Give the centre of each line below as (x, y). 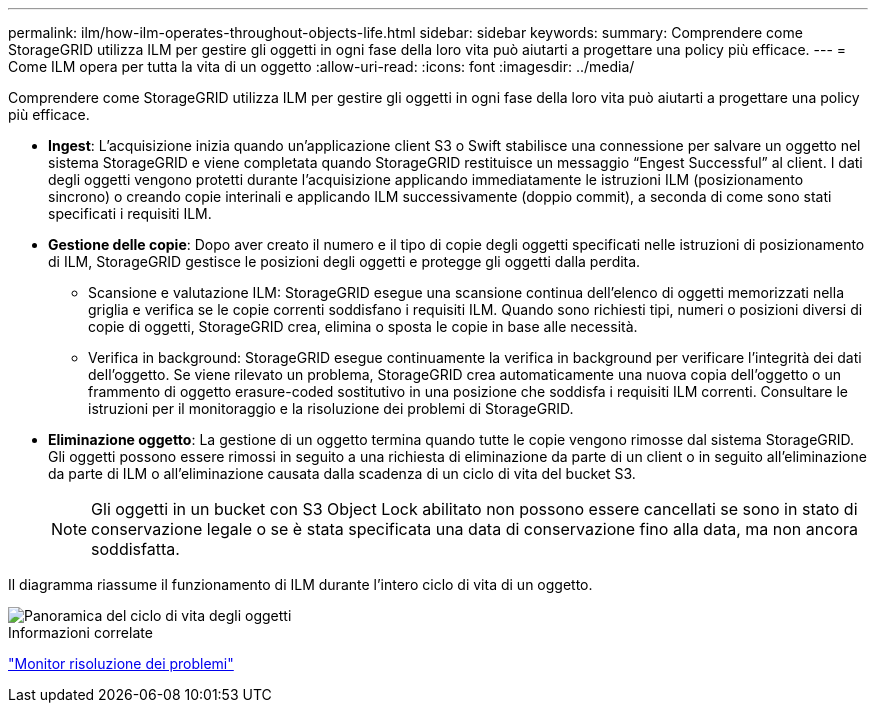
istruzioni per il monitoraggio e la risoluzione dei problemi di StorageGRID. (331, 408)
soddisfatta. (135, 549)
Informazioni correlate (80, 632)
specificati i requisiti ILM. (130, 213)
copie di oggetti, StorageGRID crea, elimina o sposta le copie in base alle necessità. (363, 326)
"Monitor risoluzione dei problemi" (121, 663)
